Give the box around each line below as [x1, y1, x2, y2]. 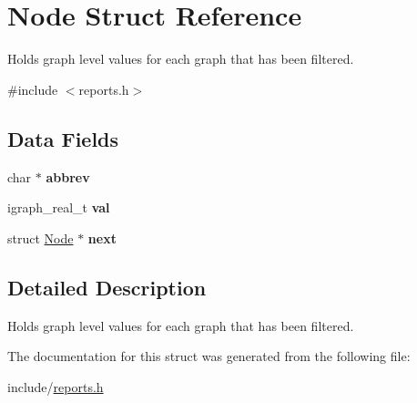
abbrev [46, 167, 90, 186]
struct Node [7, 228, 74, 247]
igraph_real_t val [7, 198, 110, 217]
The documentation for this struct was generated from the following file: [7, 346, 411, 366]
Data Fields [7, 124, 119, 152]
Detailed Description [7, 273, 207, 301]
